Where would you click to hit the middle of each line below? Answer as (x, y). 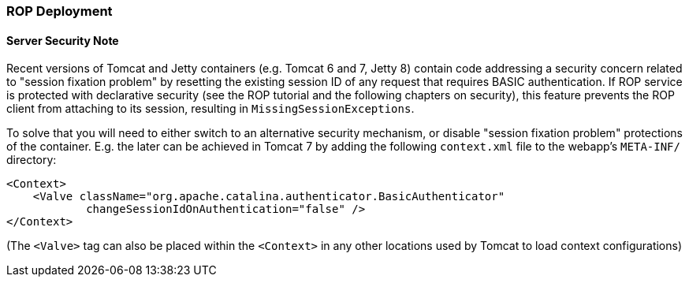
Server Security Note (63, 40)
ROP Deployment (60, 11)
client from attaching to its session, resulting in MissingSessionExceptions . (210, 109)
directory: (32, 160)
